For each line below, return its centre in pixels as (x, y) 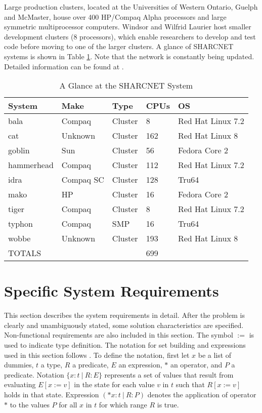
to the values (30, 404)
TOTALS (25, 253)
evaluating (20, 384)
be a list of (215, 355)
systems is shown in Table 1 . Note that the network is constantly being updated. (129, 56)
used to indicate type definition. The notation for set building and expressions (125, 345)
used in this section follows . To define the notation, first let (97, 355)
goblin (19, 150)
